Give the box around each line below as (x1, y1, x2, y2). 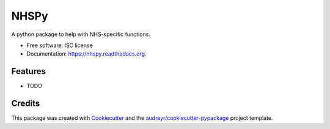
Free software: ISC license (26, 42, 93, 49)
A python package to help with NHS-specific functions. (11, 31, 151, 38)
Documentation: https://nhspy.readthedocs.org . (26, 50, 147, 57)
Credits (11, 98, 40, 109)
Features (11, 66, 46, 76)
